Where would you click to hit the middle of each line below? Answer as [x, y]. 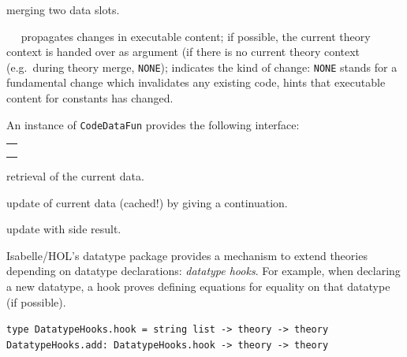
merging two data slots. [63, 9]
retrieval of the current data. [75, 176]
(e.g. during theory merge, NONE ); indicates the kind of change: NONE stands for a [202, 67]
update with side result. [64, 229]
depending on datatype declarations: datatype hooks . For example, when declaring [203, 271]
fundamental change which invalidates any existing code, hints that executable [196, 82]
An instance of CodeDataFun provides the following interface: [153, 124]
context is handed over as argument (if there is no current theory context [183, 52]
